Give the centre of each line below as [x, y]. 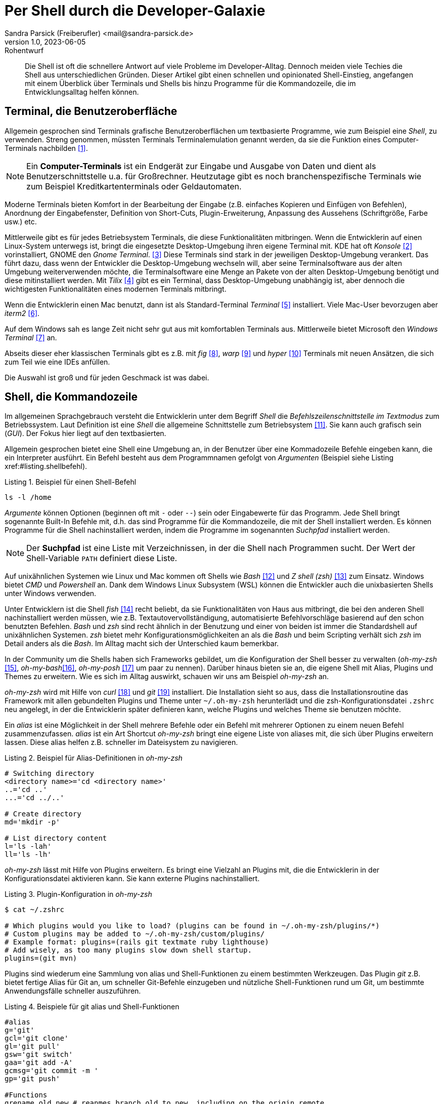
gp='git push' [32, 1079]
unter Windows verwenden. [51, 594]
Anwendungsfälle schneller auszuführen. [73, 991]
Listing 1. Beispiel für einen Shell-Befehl [71, 482]
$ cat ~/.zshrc [35, 910]
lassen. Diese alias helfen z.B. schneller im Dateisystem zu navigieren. [121, 742]
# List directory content [56, 838]
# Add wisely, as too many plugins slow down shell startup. [128, 950]
